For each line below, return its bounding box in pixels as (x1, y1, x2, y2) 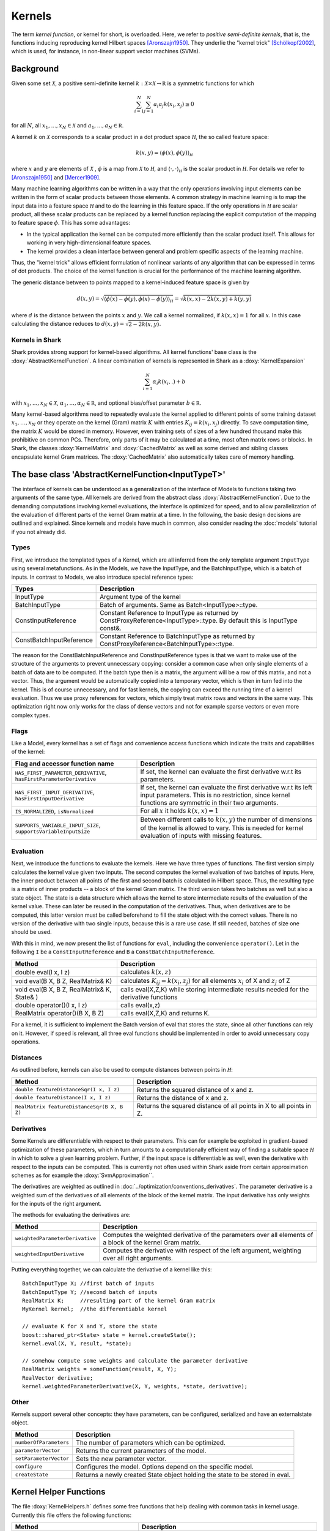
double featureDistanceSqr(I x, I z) (15, 1086, 120, 1093)
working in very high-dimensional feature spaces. (26, 239, 152, 246)
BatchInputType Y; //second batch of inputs (22, 1288, 158, 1295)
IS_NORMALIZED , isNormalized (15, 807, 94, 815)
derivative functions (120, 993, 178, 1001)
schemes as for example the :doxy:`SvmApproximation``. (11, 1172, 154, 1179)
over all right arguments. (103, 1254, 174, 1262)
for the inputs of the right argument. (11, 1200, 102, 1208)
